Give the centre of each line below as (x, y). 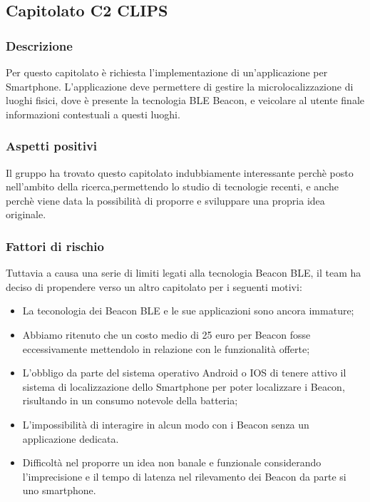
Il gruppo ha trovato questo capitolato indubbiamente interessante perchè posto (180, 172)
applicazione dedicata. (71, 438)
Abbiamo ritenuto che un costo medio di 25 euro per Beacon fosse (166, 334)
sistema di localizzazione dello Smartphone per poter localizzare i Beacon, (184, 386)
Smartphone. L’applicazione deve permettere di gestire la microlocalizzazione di (180, 86)
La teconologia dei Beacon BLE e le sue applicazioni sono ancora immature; (188, 311)
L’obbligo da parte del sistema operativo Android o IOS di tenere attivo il (184, 373)
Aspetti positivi (52, 146)
